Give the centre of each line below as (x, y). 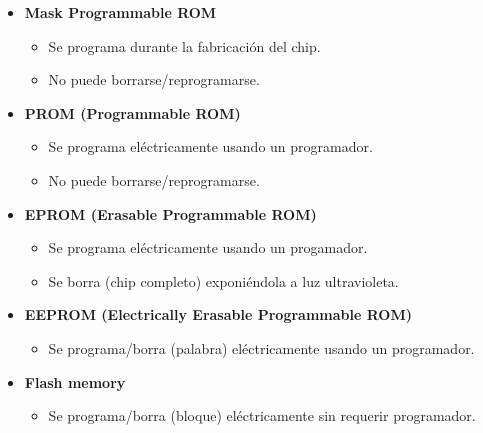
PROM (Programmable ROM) (132, 112)
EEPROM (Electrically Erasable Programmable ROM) (218, 314)
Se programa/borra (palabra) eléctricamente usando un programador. (261, 347)
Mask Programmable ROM (120, 12)
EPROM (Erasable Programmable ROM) (170, 213)
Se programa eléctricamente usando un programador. (210, 146)
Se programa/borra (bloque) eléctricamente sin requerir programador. (262, 415)
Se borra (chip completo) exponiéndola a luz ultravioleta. (223, 280)
